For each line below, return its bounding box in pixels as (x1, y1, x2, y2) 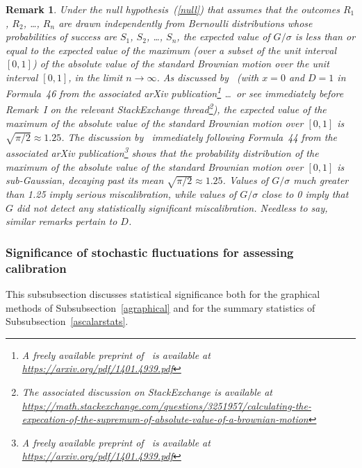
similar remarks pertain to (6, 214, 117, 228)
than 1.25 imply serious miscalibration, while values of (6, 187, 237, 201)
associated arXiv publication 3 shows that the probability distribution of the (6, 144, 319, 160)
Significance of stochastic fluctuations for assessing (6, 243, 294, 260)
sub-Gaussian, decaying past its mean (6, 173, 164, 187)
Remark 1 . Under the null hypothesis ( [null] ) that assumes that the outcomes (6, 2, 340, 16)
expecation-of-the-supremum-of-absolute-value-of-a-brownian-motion (22, 412, 308, 426)
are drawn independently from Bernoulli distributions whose (58, 15, 313, 30)
